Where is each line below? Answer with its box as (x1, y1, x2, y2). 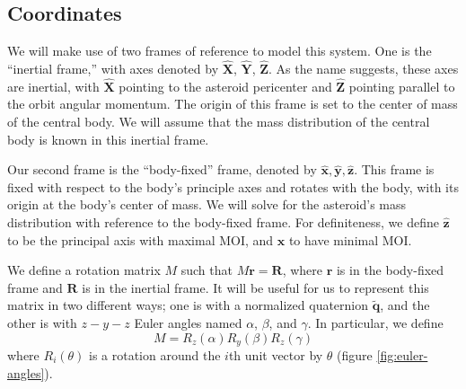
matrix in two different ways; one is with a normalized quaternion (7, 296, 369, 314)
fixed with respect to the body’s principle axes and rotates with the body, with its (7, 177, 459, 196)
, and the (380, 296, 430, 314)
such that (180, 261, 233, 279)
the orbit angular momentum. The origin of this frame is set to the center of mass (7, 94, 458, 113)
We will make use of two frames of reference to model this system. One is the (7, 41, 432, 60)
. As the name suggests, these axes (268, 59, 459, 78)
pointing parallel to (348, 76, 455, 95)
